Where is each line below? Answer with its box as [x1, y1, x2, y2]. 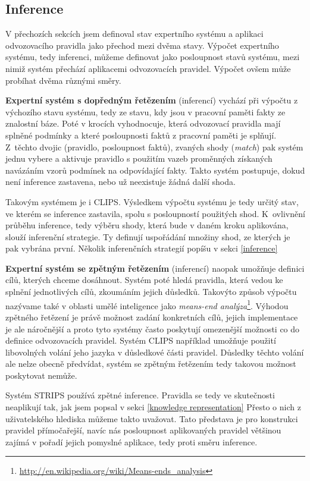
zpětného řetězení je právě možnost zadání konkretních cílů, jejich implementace [5, 310, 298, 323]
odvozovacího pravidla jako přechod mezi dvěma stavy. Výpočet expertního [5, 39, 279, 51]
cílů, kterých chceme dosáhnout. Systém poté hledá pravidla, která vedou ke [5, 273, 283, 286]
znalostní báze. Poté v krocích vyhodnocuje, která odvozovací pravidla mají [5, 117, 281, 130]
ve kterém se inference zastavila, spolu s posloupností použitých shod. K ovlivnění [5, 207, 305, 219]
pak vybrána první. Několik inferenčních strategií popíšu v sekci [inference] [5, 242, 278, 254]
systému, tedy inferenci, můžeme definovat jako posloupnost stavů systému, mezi [5, 51, 300, 63]
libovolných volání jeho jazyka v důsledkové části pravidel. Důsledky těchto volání [5, 345, 304, 358]
